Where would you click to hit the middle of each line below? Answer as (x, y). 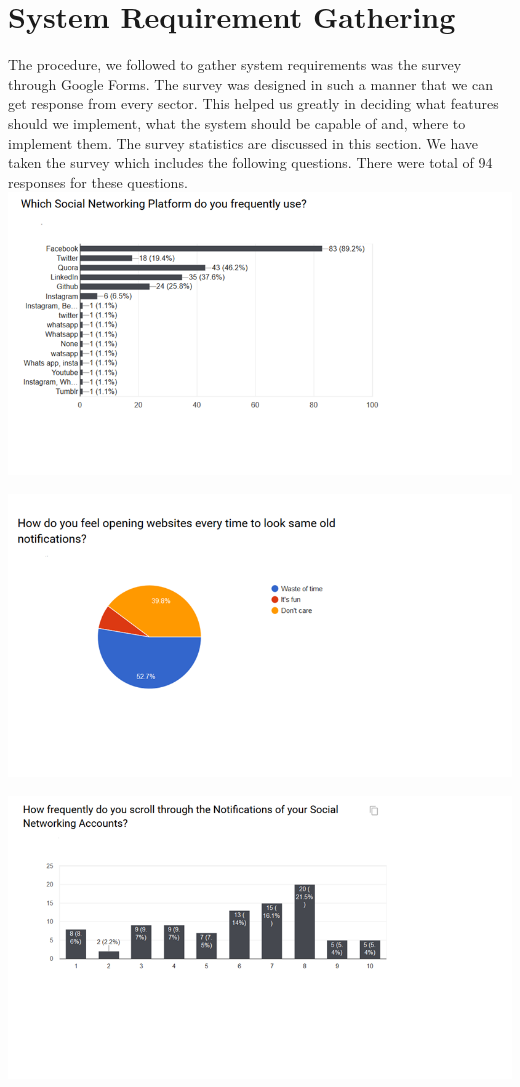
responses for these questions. (98, 181)
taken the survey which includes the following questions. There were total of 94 (250, 162)
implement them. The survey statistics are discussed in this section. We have (243, 142)
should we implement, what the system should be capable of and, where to (237, 122)
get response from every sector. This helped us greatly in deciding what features (253, 103)
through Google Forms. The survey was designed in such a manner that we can (250, 83)
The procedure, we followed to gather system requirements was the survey (235, 64)
